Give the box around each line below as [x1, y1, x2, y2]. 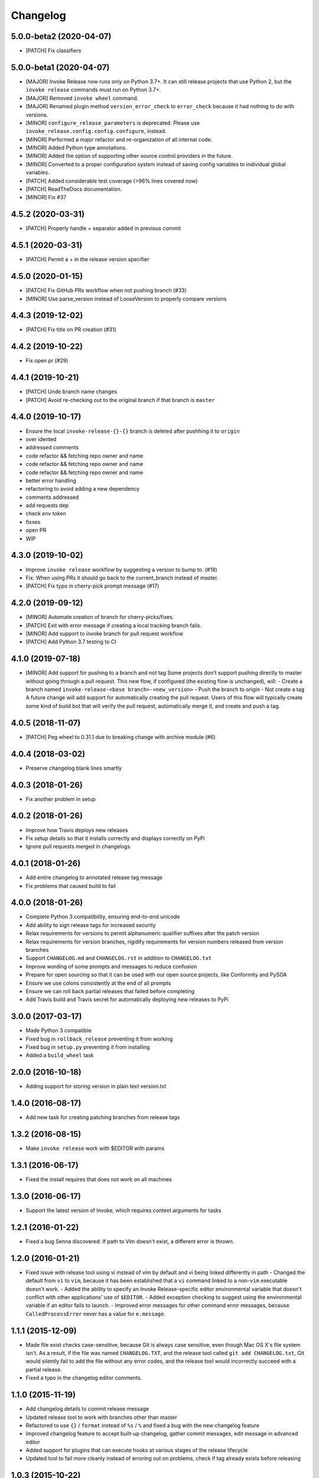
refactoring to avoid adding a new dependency [25, 485, 140, 492]
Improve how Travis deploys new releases [25, 826, 128, 834]
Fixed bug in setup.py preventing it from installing [25, 1043, 150, 1051]
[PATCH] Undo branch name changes [25, 388, 118, 396]
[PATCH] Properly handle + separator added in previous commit [25, 225, 181, 232]
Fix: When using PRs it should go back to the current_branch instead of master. [25, 574, 219, 581]
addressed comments [25, 444, 79, 451]
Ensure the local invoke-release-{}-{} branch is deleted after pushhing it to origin [25, 427, 240, 435]
